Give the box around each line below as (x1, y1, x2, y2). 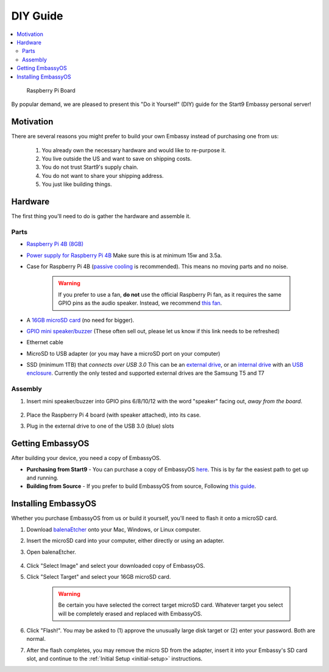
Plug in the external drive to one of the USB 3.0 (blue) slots (26, 422, 174, 430)
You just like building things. (41, 180, 112, 188)
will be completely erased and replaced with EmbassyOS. (58, 610, 202, 617)
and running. (26, 474, 59, 481)
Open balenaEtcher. (26, 548, 76, 556)
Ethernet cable (26, 339, 63, 346)
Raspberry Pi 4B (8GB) (26, 241, 84, 248)
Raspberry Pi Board (26, 87, 76, 94)
